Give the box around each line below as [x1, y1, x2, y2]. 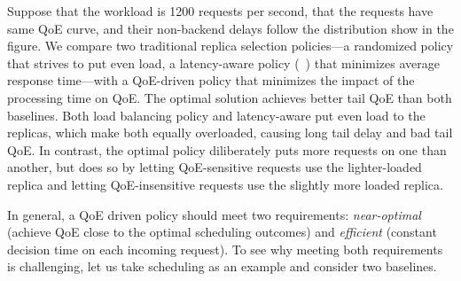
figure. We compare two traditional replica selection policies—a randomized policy [7, 36, 454, 55]
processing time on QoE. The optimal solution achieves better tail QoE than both [7, 88, 452, 106]
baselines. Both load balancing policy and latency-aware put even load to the [7, 105, 426, 124]
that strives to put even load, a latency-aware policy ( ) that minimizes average [7, 53, 440, 72]
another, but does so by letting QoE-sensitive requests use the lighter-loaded [7, 158, 422, 176]
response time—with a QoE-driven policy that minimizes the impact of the [7, 71, 415, 90]
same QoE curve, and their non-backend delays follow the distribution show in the [7, 19, 454, 37]
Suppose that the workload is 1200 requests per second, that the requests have [7, 2, 434, 20]
